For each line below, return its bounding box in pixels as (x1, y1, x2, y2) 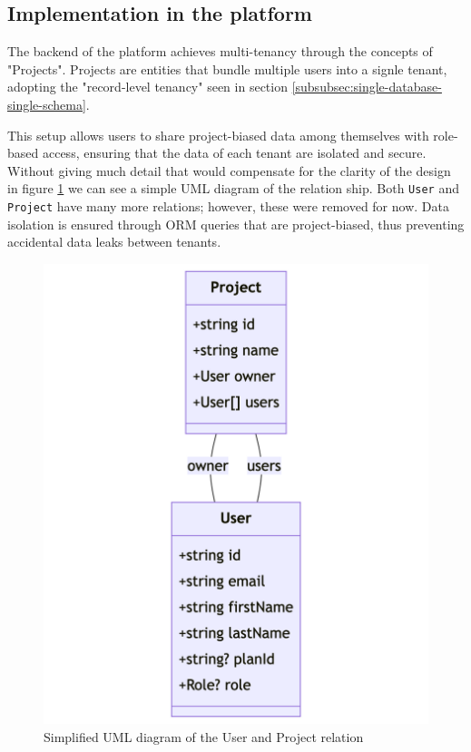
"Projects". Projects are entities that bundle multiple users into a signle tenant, (7, 59, 447, 78)
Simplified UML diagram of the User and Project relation (44, 727, 364, 746)
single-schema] (7, 94, 86, 113)
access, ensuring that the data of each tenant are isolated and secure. (42, 143, 427, 162)
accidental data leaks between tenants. (7, 232, 221, 251)
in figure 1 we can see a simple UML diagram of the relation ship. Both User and (7, 179, 459, 198)
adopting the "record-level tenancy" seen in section (7, 77, 288, 96)
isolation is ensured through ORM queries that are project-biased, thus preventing (7, 214, 465, 233)
